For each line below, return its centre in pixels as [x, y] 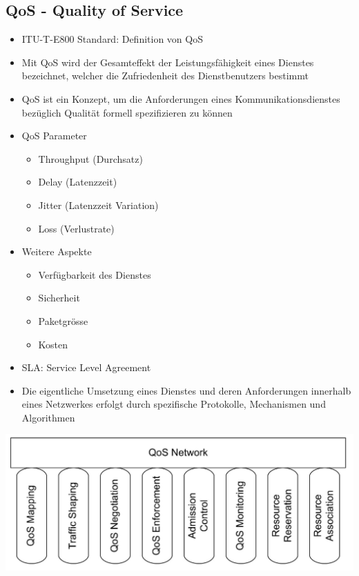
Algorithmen [48, 417]
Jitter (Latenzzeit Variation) [98, 205]
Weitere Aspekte [57, 251]
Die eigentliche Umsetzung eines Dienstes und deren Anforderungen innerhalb [186, 390]
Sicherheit [59, 298]
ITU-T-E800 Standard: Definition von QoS [112, 39]
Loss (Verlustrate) [76, 228]
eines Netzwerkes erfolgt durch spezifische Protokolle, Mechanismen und [174, 404]
